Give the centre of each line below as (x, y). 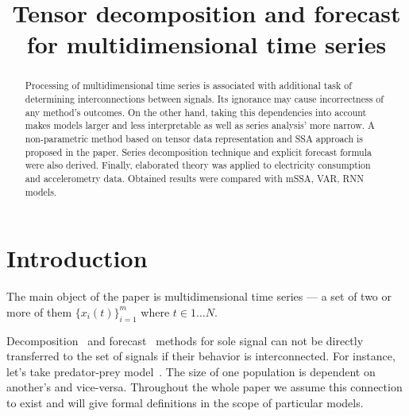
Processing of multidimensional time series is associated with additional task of (188, 86)
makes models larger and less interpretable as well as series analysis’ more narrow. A (200, 125)
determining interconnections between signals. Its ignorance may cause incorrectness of (204, 99)
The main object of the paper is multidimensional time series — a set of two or (199, 296)
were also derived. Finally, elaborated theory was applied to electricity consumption (198, 165)
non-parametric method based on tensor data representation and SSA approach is (194, 138)
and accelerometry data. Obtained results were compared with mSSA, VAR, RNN (195, 178)
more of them (39, 311)
